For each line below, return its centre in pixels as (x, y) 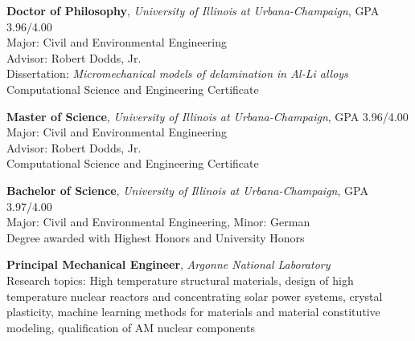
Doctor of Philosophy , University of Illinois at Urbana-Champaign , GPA (193, 10)
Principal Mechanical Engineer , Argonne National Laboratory (168, 264)
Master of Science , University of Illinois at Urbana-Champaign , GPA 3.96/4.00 (207, 116)
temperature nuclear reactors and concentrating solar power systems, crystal (195, 296)
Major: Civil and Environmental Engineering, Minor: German (158, 222)
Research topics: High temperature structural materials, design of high (180, 280)
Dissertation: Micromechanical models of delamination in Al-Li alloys (177, 73)
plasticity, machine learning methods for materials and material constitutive (193, 312)
